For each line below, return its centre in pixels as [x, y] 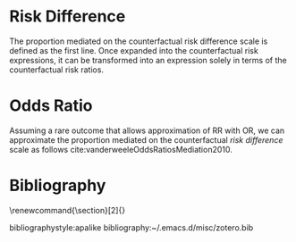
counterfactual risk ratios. [57, 70]
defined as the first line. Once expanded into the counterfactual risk [134, 50]
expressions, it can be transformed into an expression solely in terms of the [148, 60]
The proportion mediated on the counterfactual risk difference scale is [139, 41]
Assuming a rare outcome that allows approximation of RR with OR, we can [147, 130]
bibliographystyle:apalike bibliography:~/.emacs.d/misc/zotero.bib [131, 227]
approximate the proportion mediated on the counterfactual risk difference [146, 139]
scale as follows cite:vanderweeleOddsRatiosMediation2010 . [121, 149]
